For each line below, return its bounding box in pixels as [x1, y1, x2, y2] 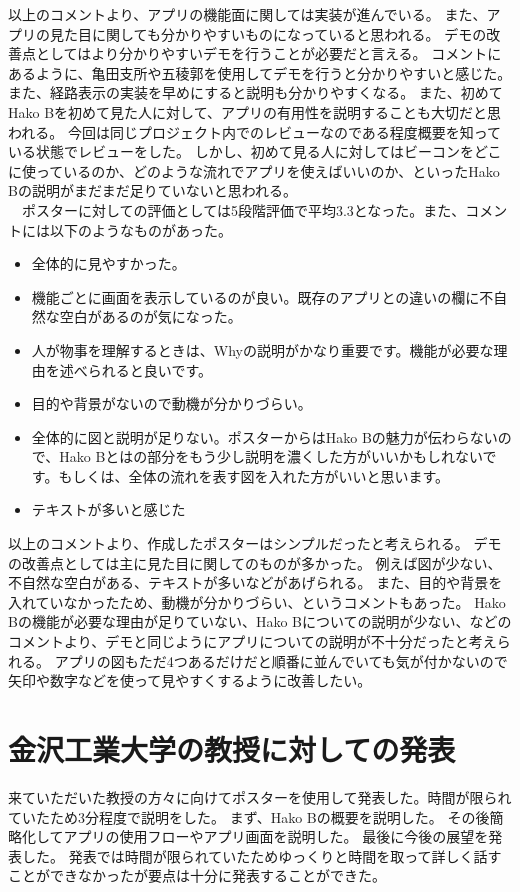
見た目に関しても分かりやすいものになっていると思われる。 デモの [49, 23, 487, 44]
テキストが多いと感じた [31, 499, 186, 520]
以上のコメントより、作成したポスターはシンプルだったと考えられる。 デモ [8, 533, 502, 554]
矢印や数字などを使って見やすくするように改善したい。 [8, 670, 372, 691]
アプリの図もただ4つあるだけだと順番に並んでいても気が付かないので [54, 650, 508, 671]
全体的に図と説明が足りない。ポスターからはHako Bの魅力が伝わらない [31, 426, 498, 447]
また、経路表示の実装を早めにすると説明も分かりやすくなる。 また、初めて [8, 82, 503, 103]
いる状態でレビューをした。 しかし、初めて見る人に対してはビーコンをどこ [8, 141, 502, 162]
